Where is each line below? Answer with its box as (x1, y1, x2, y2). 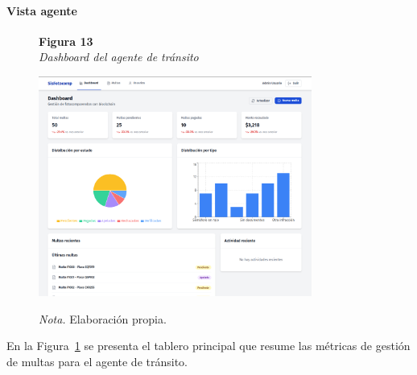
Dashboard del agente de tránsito (39, 48, 199, 65)
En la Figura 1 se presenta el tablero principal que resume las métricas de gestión (6, 337, 411, 354)
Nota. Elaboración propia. (39, 310, 167, 327)
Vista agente (6, 2, 77, 19)
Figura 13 (39, 32, 93, 49)
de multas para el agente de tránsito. (6, 353, 188, 370)
